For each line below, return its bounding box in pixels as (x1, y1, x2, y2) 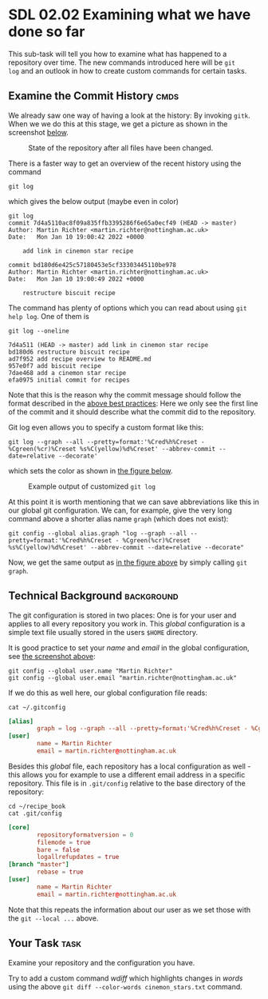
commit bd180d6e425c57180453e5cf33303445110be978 (8, 261, 177, 269)
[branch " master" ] (8, 861, 69, 869)
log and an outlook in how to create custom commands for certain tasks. (8, 66, 247, 75)
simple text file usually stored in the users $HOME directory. (8, 627, 198, 637)
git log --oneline (8, 326, 69, 335)
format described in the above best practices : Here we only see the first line (8, 398, 258, 408)
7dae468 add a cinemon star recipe (8, 369, 127, 377)
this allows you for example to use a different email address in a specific (8, 769, 246, 779)
